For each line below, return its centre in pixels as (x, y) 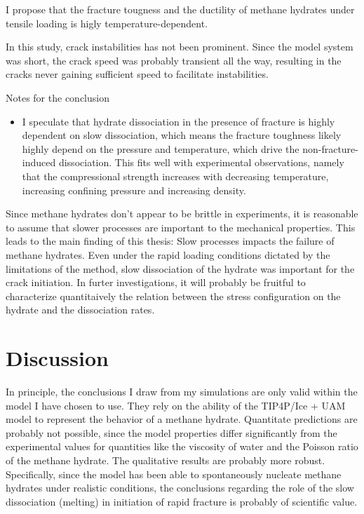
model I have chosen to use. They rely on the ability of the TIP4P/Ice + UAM (176, 405)
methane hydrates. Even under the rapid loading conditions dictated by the (168, 254)
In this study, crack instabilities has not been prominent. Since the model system (180, 47)
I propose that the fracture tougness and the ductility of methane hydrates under (180, 9)
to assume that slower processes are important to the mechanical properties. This (181, 227)
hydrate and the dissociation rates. (80, 310)
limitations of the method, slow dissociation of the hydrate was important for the (180, 268)
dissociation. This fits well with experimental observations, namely (201, 162)
